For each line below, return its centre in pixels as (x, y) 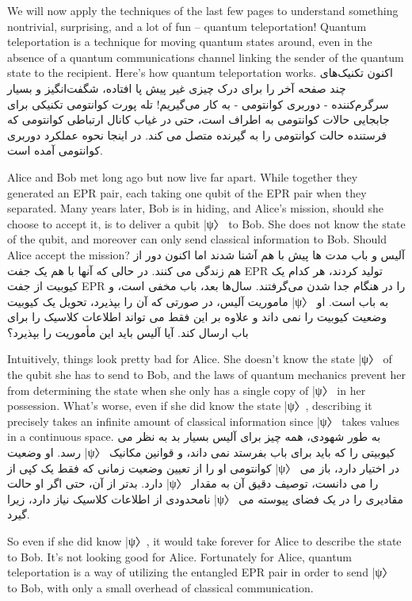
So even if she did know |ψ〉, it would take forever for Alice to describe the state (204, 541)
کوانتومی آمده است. (55, 150)
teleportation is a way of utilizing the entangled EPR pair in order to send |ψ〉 (200, 572)
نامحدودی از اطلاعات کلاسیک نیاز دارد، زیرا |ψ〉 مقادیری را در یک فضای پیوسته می (206, 498)
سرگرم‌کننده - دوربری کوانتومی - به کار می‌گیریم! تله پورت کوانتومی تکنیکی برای (198, 103)
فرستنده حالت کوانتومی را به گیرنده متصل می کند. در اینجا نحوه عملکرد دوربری (197, 134)
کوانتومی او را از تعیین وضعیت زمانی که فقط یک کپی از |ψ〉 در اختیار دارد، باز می (204, 467)
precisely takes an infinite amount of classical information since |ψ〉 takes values (204, 421)
